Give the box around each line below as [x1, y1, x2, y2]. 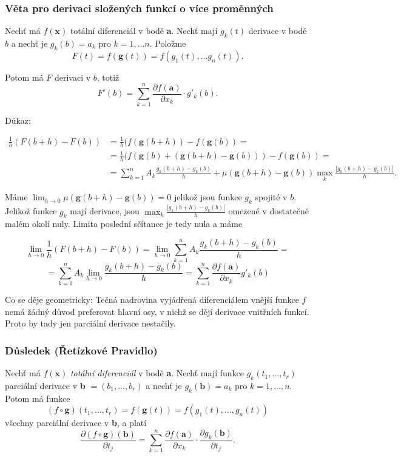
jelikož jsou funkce [174, 191, 242, 203]
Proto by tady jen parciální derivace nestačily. [5, 317, 176, 330]
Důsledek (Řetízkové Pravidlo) [5, 342, 158, 357]
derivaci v [54, 70, 91, 83]
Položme [155, 37, 186, 50]
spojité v [255, 191, 288, 203]
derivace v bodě [248, 24, 307, 37]
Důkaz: [5, 113, 31, 126]
